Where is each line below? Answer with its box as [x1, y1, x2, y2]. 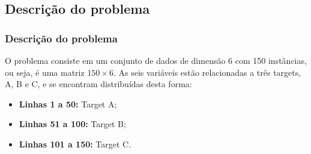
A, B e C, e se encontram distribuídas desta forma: [5, 78, 192, 90]
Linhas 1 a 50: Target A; [19, 97, 117, 110]
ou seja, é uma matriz [5, 66, 85, 78]
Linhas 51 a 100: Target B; [19, 118, 126, 130]
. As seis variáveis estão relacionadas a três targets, [113, 66, 301, 78]
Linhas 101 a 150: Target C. [19, 137, 131, 150]
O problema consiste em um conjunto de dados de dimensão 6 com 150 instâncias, [5, 54, 307, 66]
